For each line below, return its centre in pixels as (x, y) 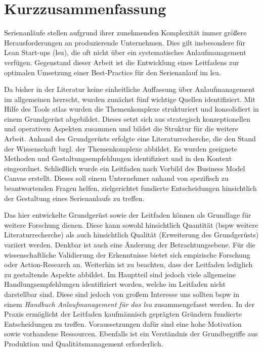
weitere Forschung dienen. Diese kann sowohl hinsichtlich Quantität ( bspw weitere (131, 224)
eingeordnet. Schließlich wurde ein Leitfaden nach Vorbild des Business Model (125, 168)
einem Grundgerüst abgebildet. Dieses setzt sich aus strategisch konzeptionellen (127, 118)
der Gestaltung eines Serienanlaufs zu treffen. (74, 198)
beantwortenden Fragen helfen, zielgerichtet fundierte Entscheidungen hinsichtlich (130, 188)
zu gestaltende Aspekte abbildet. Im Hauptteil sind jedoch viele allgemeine (120, 274)
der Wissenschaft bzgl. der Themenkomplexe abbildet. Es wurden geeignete (121, 148)
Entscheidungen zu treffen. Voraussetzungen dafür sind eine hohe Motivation (123, 323)
